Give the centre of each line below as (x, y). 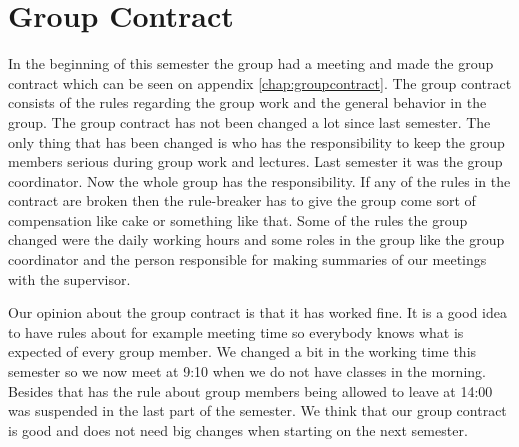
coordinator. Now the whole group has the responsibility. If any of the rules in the (259, 180)
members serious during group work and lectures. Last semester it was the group (255, 161)
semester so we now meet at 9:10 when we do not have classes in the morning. (247, 371)
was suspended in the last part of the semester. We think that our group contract (257, 410)
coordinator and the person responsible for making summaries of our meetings (247, 259)
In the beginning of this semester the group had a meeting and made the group (251, 63)
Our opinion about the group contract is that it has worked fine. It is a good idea (257, 312)
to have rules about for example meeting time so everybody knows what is (236, 331)
